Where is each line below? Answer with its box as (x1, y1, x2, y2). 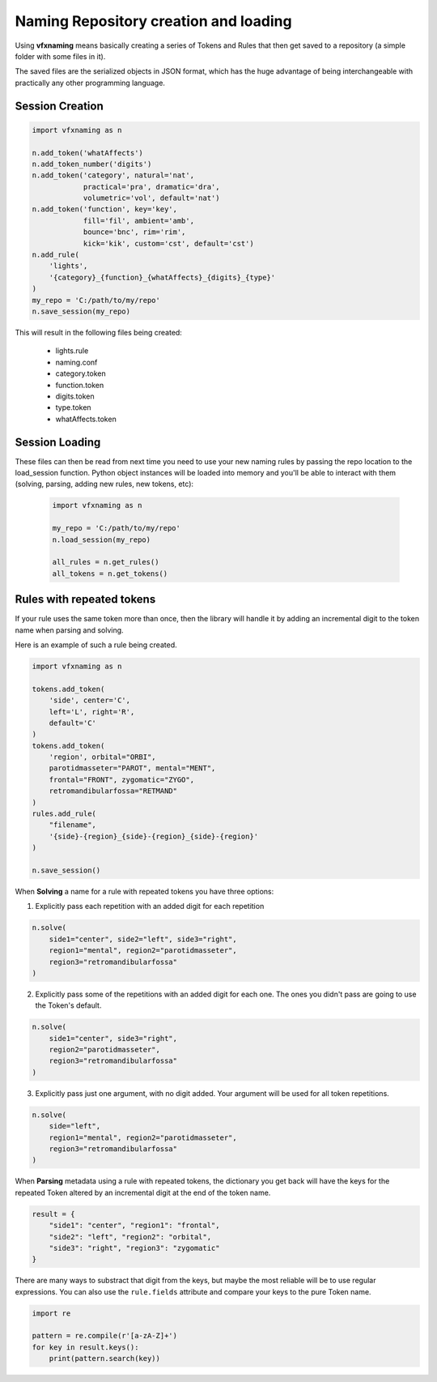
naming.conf (55, 357, 98, 367)
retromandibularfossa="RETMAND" (49, 787, 178, 796)
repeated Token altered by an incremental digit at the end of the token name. (15, 1188, 271, 1197)
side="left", (49, 1122, 101, 1131)
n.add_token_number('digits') (32, 159, 152, 168)
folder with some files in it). (15, 51, 106, 61)
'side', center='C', (49, 696, 131, 705)
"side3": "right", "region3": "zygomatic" (49, 1243, 220, 1252)
